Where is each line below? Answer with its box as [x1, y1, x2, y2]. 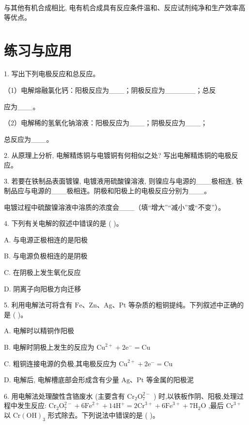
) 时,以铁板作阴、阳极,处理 [153, 391, 237, 401]
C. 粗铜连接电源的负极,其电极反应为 [4, 358, 117, 368]
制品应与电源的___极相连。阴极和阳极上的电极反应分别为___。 [4, 186, 211, 196]
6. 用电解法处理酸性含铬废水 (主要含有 [4, 391, 125, 401]
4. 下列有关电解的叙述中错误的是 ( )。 [4, 218, 123, 228]
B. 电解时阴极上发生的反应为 [4, 342, 94, 352]
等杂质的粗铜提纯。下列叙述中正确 [128, 300, 237, 310]
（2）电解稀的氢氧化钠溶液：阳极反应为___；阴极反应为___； [4, 118, 207, 128]
